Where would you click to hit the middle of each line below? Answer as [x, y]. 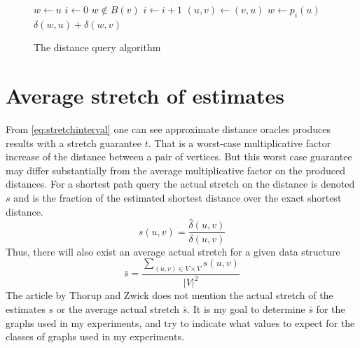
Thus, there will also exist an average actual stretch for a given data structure [173, 251]
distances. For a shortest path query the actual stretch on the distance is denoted [180, 184]
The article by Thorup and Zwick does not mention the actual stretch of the [169, 295]
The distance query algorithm [97, 47]
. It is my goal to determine [246, 308]
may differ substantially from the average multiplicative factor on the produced [175, 170]
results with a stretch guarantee [74, 142]
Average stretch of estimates [145, 96]
